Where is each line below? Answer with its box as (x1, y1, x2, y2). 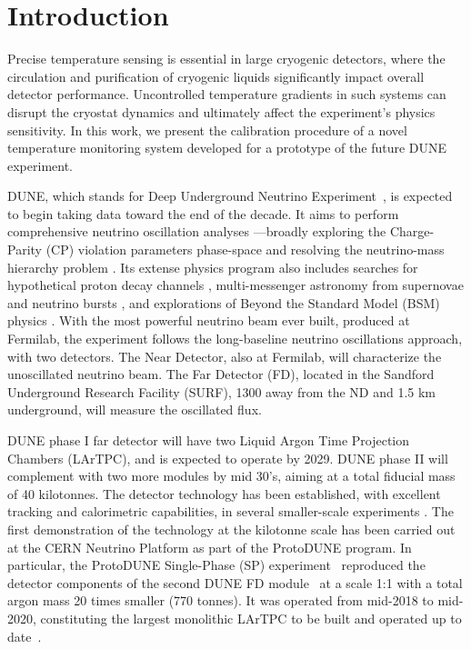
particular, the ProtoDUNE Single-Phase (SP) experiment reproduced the (7, 555, 426, 574)
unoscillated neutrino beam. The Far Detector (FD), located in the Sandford (7, 364, 435, 384)
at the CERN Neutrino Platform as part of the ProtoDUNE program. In (7, 537, 412, 556)
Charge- (389, 222, 435, 241)
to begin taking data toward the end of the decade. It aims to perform (7, 204, 399, 223)
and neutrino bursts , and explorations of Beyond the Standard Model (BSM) (7, 293, 440, 312)
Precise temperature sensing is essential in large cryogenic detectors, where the (7, 49, 446, 68)
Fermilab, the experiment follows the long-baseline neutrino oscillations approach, (7, 329, 463, 348)
